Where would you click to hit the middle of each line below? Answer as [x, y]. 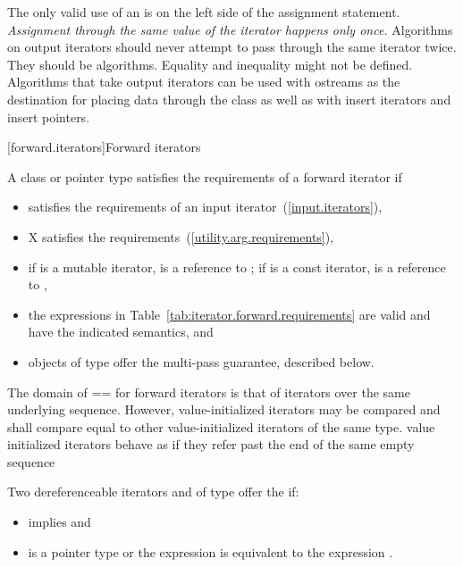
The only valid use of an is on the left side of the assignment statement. [204, 12]
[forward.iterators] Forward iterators [104, 147]
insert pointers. [49, 117]
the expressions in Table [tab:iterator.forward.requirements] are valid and [229, 314]
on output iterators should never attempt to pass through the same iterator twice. [232, 47]
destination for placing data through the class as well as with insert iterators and [229, 99]
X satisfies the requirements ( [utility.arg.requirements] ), [181, 236]
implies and [59, 522]
